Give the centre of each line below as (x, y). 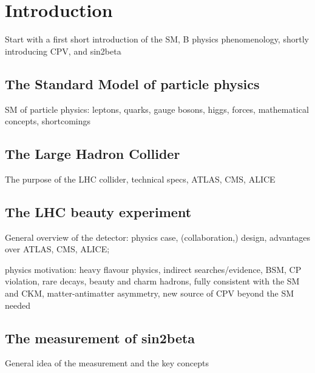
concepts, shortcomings (48, 121)
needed (18, 305)
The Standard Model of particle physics (132, 83)
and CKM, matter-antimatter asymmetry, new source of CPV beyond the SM (150, 293)
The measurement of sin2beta (100, 338)
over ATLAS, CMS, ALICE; (57, 249)
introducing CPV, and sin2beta (63, 51)
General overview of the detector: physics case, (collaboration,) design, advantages (158, 237)
